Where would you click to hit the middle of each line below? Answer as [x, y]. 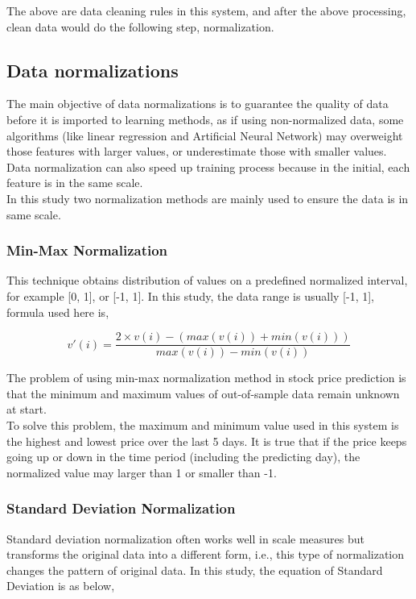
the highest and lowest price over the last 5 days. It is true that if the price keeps [207, 441]
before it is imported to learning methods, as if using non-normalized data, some [205, 119]
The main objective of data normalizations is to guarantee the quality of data [198, 104]
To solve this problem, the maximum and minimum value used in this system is [203, 424]
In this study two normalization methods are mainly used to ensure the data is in [208, 198]
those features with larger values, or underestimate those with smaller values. [197, 151]
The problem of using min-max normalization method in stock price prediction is [206, 378]
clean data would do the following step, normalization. [140, 26]
